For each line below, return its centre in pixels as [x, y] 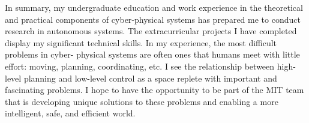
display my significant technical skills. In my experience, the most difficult [141, 42]
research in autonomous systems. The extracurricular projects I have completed [151, 31]
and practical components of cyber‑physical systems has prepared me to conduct [153, 19]
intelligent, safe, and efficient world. [70, 113]
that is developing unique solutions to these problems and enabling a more [142, 101]
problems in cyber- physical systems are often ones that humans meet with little [152, 54]
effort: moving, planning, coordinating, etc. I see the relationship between [140, 66]
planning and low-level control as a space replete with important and [150, 78]
